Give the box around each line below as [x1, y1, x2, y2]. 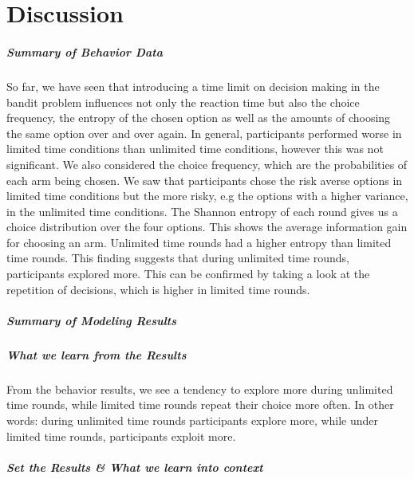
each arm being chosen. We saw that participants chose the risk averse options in [6, 171, 403, 188]
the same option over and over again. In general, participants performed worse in [6, 124, 402, 141]
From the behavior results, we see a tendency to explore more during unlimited [6, 380, 393, 397]
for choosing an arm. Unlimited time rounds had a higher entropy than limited [6, 234, 392, 250]
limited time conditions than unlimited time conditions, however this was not [6, 140, 384, 157]
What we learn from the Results [6, 346, 187, 363]
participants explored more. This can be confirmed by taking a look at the [6, 265, 370, 282]
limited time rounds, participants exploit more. [6, 427, 236, 444]
